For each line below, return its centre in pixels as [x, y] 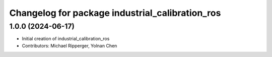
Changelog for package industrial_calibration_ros [115, 13]
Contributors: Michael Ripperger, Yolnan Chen [70, 46]
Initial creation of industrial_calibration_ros [66, 39]
